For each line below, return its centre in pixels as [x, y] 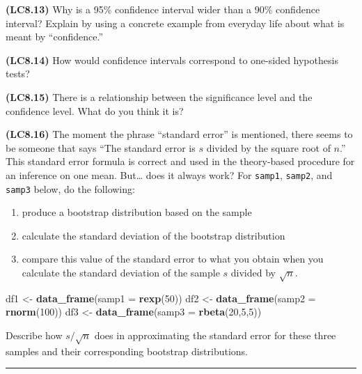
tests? [18, 73]
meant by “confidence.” [54, 37]
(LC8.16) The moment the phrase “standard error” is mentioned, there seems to [179, 134]
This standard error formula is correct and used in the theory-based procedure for [180, 161]
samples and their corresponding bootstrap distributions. [127, 351]
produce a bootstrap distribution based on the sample [137, 212]
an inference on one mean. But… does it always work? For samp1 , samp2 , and [169, 174]
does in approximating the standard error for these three [215, 335]
